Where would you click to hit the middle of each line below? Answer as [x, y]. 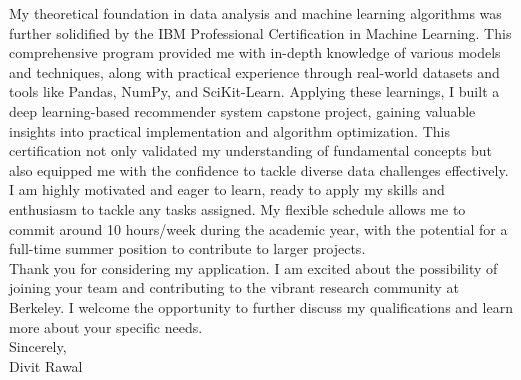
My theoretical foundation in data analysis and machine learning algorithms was [255, 13]
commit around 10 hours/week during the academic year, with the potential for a [258, 228]
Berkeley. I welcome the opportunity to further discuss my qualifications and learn [261, 306]
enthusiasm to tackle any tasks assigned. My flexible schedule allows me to [237, 208]
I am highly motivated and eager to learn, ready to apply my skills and [227, 189]
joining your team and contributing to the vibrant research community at [234, 287]
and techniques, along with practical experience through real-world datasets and [254, 71]
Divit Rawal [46, 365]
